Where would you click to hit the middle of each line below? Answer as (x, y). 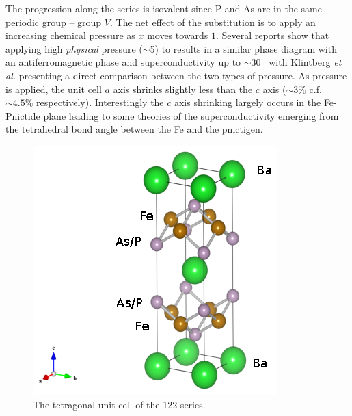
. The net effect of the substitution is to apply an (213, 22)
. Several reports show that (273, 35)
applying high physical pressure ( (74, 48)
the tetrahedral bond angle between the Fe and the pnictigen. (134, 129)
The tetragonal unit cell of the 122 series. (119, 404)
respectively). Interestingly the (100, 102)
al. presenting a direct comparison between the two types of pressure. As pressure (176, 75)
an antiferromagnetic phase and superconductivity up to (123, 62)
